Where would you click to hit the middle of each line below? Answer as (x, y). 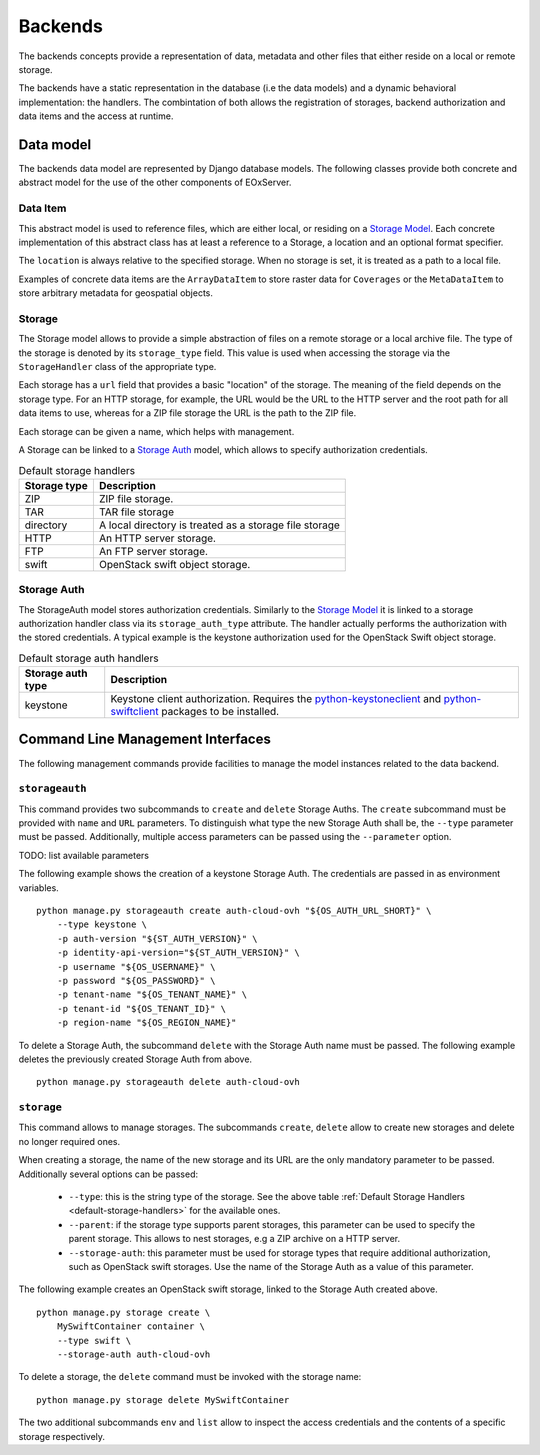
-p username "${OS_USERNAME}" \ (136, 966)
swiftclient (134, 712)
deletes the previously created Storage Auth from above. (135, 1059)
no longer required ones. (69, 1141)
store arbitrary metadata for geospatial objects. (116, 293)
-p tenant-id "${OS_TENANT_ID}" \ (141, 1008)
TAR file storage (136, 512)
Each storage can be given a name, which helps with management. (156, 431)
